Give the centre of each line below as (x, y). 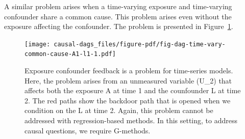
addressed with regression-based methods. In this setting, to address (131, 120)
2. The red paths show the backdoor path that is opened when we (128, 100)
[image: (38, 44)
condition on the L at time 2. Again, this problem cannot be (119, 110)
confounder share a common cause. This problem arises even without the (118, 16)
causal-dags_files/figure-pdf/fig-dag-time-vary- (140, 44)
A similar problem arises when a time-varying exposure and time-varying (118, 6)
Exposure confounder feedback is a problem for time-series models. (129, 71)
